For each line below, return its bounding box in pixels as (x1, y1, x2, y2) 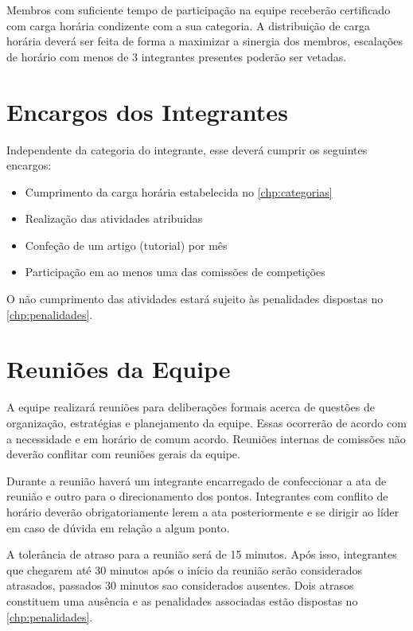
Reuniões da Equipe (6, 353, 231, 385)
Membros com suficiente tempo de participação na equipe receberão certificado (6, 2, 391, 18)
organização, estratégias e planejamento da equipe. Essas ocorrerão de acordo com (6, 414, 407, 430)
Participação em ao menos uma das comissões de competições (25, 263, 325, 280)
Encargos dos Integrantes (6, 95, 288, 127)
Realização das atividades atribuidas (25, 210, 203, 227)
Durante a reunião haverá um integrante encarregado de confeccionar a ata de (6, 472, 387, 489)
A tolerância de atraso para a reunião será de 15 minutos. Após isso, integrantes (6, 546, 397, 563)
